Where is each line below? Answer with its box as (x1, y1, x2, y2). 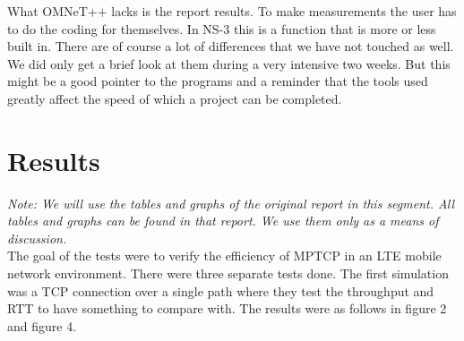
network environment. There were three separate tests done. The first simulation (7, 264, 449, 283)
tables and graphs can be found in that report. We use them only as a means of (7, 211, 439, 230)
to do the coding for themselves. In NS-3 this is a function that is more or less (7, 19, 436, 38)
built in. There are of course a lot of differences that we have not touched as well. (7, 37, 454, 55)
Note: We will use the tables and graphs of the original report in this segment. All (7, 193, 455, 212)
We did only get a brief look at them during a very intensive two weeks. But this (7, 54, 451, 72)
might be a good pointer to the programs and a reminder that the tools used (7, 72, 428, 90)
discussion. (7, 228, 67, 247)
